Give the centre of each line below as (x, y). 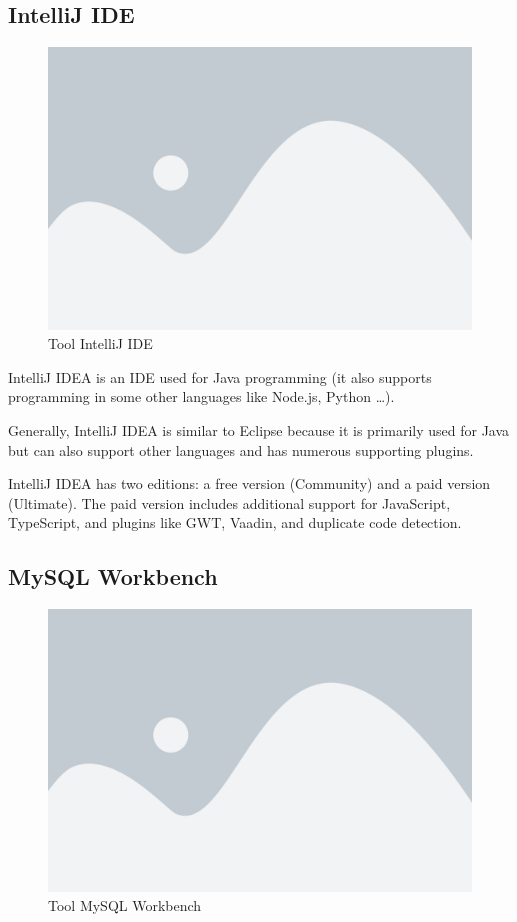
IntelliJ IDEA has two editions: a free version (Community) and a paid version (249, 483)
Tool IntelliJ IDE (100, 343)
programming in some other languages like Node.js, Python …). (201, 396)
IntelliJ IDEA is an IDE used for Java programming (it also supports (220, 376)
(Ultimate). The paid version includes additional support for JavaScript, (229, 502)
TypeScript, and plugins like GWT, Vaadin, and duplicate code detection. (235, 522)
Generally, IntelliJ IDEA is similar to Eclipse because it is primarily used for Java (259, 429)
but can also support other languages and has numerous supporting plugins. (241, 449)
